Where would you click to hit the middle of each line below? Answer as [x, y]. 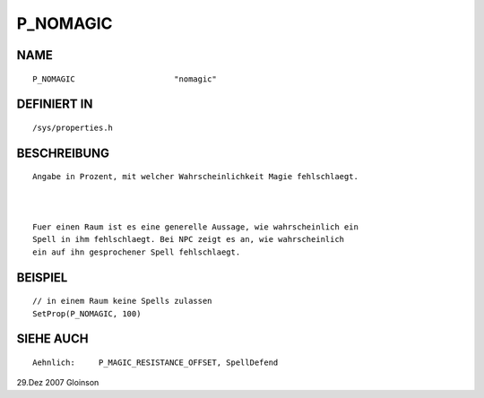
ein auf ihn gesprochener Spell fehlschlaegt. [137, 252]
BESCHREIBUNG [63, 153]
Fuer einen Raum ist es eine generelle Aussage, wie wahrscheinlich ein [195, 227]
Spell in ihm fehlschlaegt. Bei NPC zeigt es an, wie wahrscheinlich [189, 239]
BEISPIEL [42, 277]
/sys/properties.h [73, 127]
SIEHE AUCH [52, 339]
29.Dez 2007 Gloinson [58, 383]
